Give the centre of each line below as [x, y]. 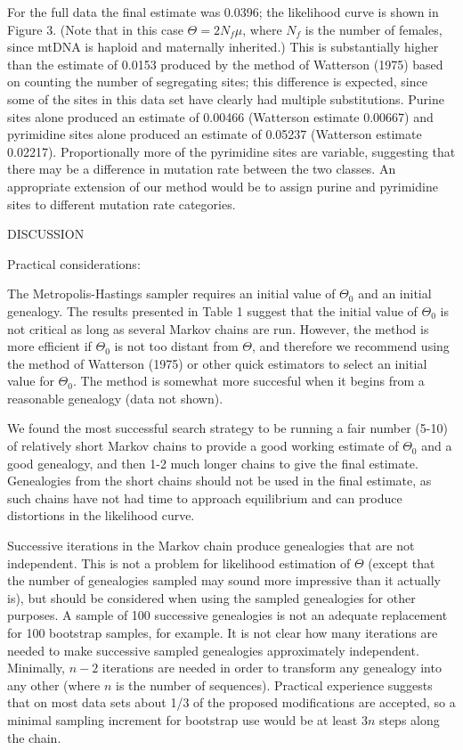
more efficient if [49, 346]
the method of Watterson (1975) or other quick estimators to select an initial [217, 363]
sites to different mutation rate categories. [122, 204]
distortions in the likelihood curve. [101, 515]
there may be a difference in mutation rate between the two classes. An [202, 169]
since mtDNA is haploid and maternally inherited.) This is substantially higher [223, 47]
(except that [402, 562]
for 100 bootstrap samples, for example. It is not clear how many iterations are [223, 632]
